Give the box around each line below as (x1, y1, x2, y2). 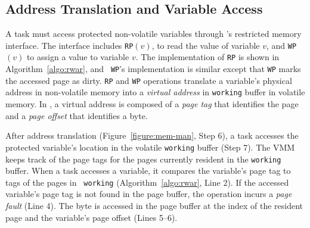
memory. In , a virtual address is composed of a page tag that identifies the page (5, 98, 299, 110)
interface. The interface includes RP (5, 39, 134, 51)
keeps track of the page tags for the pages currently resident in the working (5, 152, 281, 165)
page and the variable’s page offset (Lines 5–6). (5, 211, 178, 223)
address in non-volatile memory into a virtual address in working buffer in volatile (5, 86, 305, 98)
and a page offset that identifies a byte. (5, 109, 148, 121)
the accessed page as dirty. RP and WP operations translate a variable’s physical (5, 74, 292, 86)
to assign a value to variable (26, 51, 129, 63)
